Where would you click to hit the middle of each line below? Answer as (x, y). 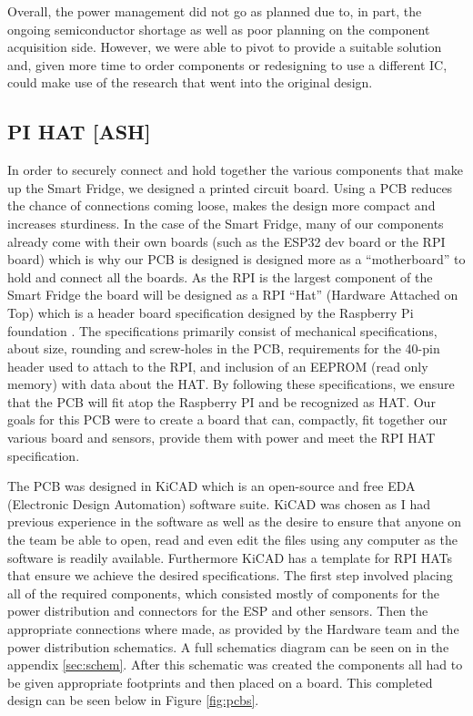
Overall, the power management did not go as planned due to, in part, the (215, 11)
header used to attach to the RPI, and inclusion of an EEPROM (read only (218, 366)
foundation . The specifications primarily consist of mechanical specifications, (222, 330)
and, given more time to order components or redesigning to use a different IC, (227, 64)
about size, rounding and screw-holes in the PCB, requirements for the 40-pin (224, 348)
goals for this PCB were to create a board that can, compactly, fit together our (227, 419)
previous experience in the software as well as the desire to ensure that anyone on (235, 522)
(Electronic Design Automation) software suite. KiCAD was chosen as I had (219, 503)
